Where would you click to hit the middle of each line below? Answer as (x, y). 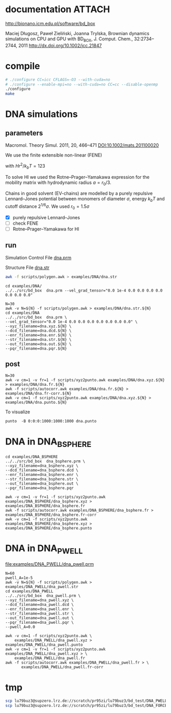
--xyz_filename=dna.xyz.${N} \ (38, 326)
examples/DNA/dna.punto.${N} (36, 403)
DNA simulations (41, 114)
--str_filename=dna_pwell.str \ (39, 614)
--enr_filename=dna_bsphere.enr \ (42, 474)
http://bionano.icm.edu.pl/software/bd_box (50, 23)
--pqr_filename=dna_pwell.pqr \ (39, 623)
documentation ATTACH (58, 9)
